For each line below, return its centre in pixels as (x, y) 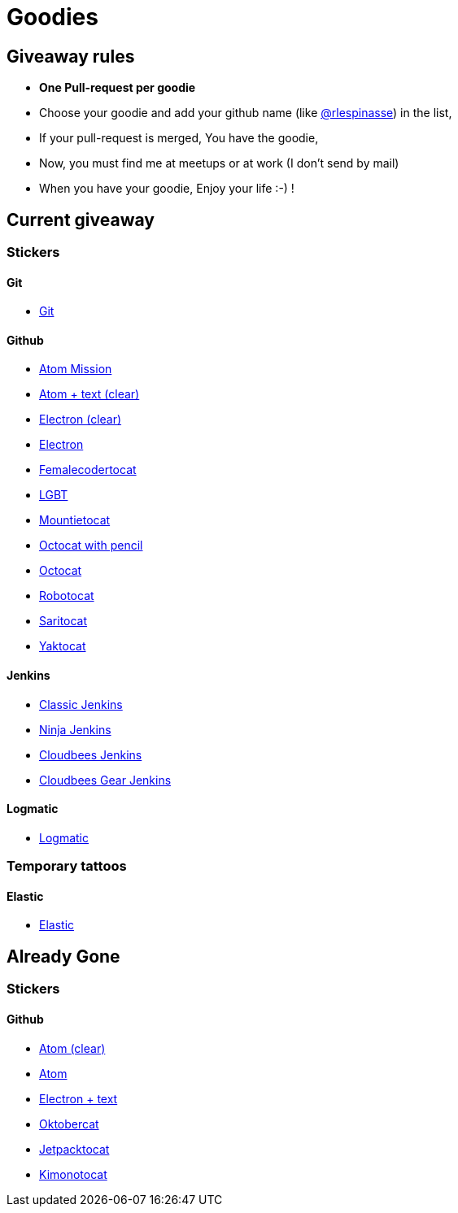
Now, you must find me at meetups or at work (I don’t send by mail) (219, 163)
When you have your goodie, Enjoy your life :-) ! (167, 189)
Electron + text (79, 1098)
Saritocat (63, 621)
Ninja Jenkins (75, 729)
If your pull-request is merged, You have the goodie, (179, 138)
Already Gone (63, 956)
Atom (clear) (72, 1048)
